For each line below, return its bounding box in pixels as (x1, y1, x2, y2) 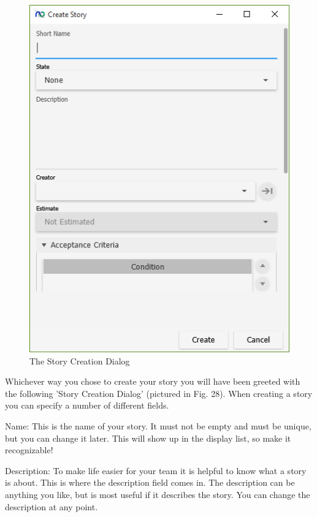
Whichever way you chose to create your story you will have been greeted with (5, 375, 300, 388)
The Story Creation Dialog (29, 354, 130, 367)
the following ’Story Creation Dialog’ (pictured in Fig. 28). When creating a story (5, 387, 313, 399)
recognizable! (5, 443, 53, 456)
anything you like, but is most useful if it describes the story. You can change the (5, 488, 310, 500)
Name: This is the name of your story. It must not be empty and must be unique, (5, 419, 311, 432)
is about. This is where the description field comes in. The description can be (5, 476, 295, 489)
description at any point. (5, 500, 98, 513)
